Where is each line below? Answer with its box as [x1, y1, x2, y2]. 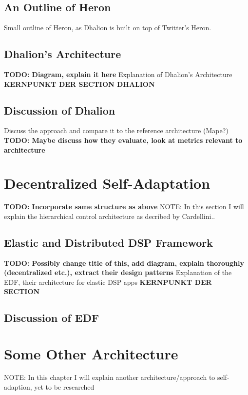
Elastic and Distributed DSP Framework [4, 235, 213, 250]
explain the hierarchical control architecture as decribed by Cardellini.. [4, 211, 215, 221]
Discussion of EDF [4, 310, 99, 325]
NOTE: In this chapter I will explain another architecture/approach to [4, 372, 215, 382]
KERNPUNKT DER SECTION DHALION [4, 79, 155, 89]
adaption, [4, 381, 32, 392]
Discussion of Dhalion [4, 102, 115, 118]
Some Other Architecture [4, 344, 178, 364]
